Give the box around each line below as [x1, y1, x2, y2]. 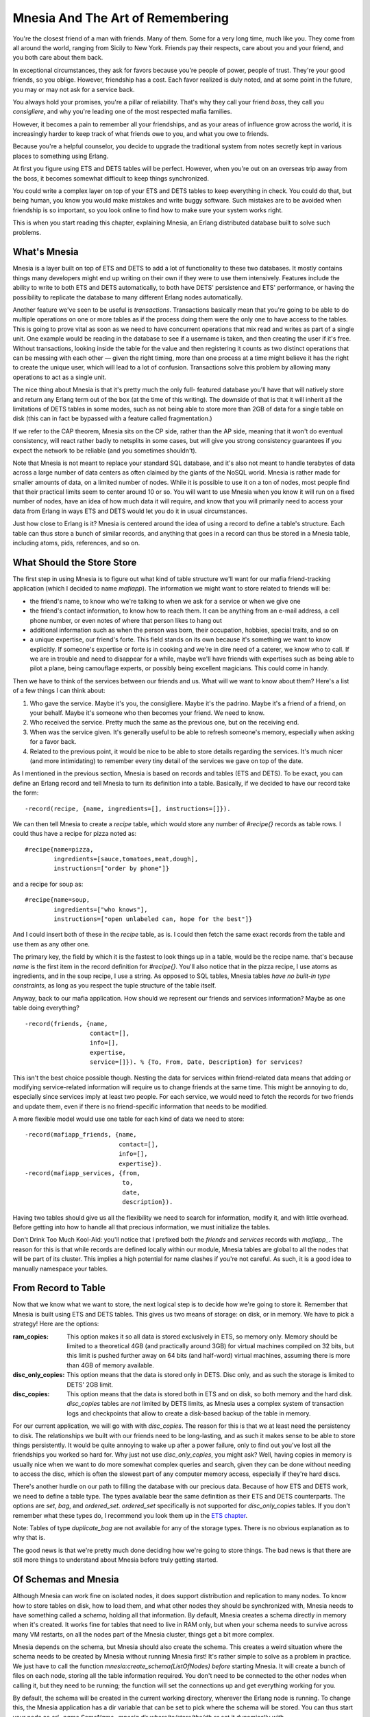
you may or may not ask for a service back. [12, 85, 135, 93]
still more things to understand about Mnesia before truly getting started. [12, 1556, 219, 1564]
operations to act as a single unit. [12, 373, 107, 381]
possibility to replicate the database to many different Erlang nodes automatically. [12, 293, 243, 302]
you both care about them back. [12, 54, 103, 62]
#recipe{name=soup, [25, 896, 90, 904]
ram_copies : [12, 1332, 49, 1341]
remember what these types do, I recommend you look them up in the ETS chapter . [12, 1511, 248, 1519]
